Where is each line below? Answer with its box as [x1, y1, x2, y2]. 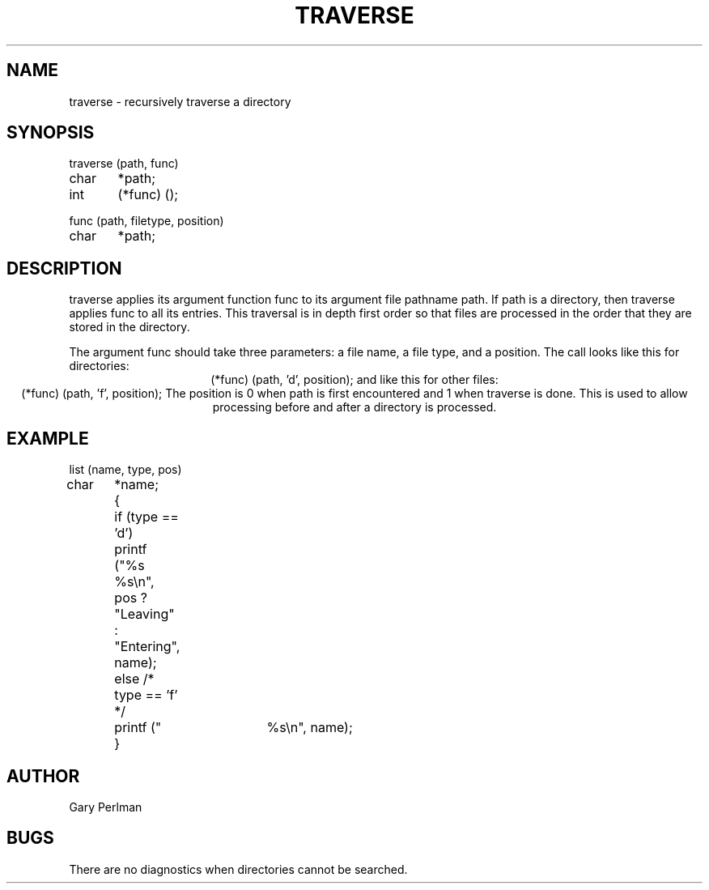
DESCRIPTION [6, 258, 122, 279]
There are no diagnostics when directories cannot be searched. [69, 862, 408, 876]
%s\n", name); [266, 719, 353, 736]
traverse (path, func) [69, 156, 179, 171]
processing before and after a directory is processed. [212, 400, 497, 415]
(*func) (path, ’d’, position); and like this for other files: [210, 373, 499, 387]
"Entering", [114, 638, 180, 655]
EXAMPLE [6, 428, 89, 449]
